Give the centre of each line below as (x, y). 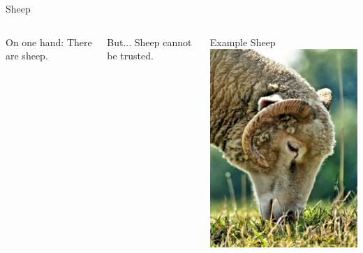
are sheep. (27, 56)
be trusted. (130, 56)
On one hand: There (49, 42)
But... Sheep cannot (149, 42)
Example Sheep (243, 42)
